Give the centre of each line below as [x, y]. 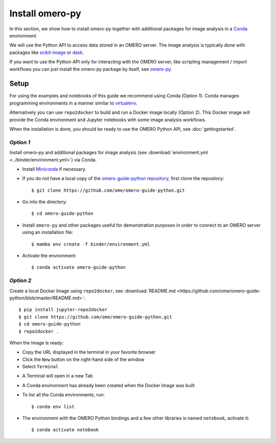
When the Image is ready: [37, 343]
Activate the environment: [49, 256]
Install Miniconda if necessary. [54, 169]
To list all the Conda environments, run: [63, 395]
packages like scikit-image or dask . [47, 52]
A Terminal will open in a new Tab [57, 376]
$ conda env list [53, 407]
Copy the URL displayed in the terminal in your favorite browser [89, 352]
